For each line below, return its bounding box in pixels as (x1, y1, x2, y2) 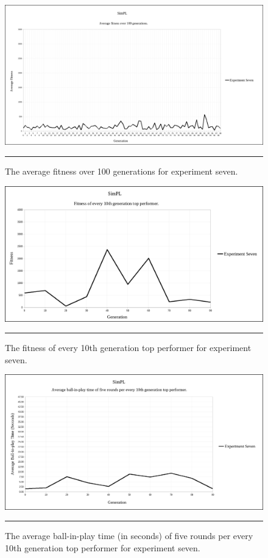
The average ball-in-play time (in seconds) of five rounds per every (5, 529, 253, 542)
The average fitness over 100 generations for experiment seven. (5, 164, 238, 177)
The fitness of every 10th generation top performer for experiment (5, 341, 252, 354)
